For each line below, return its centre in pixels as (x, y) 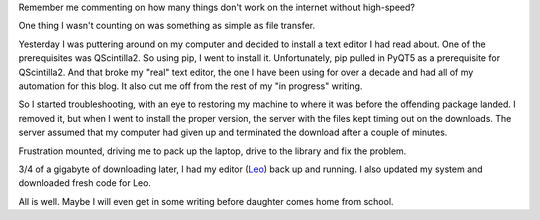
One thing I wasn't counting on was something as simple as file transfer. (167, 26)
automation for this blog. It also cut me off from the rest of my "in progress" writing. (190, 86)
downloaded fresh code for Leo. (85, 183)
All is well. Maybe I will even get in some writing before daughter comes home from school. (206, 201)
